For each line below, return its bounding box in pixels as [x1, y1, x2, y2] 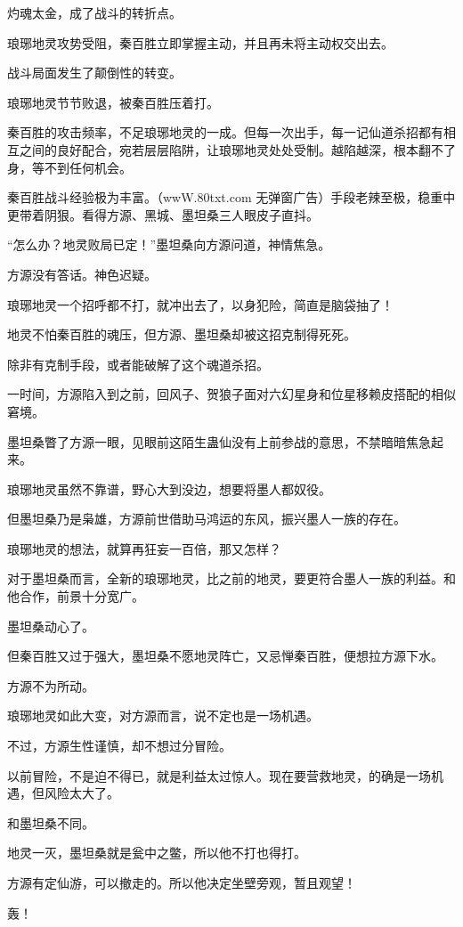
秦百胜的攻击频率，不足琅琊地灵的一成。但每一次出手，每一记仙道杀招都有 [7, 123, 443, 142]
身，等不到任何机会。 [7, 158, 132, 176]
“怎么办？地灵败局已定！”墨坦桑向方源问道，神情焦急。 [7, 235, 331, 254]
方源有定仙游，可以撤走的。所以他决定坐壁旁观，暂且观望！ [7, 874, 356, 891]
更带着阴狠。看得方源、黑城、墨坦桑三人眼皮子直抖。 [7, 205, 319, 224]
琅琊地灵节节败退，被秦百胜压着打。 [7, 93, 219, 111]
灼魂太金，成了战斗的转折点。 [7, 4, 182, 21]
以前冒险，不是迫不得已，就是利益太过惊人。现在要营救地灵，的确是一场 [7, 766, 431, 785]
